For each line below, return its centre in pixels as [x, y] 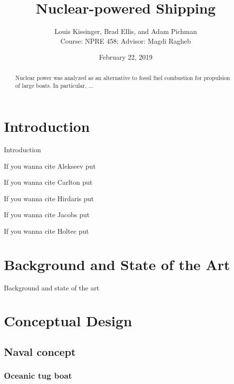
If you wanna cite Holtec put [46, 231]
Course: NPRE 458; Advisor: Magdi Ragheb [126, 40]
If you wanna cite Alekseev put [50, 166]
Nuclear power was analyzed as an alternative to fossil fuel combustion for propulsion [123, 77]
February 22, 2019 [126, 57]
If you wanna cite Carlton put [48, 182]
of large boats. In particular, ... [54, 86]
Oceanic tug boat [38, 376]
